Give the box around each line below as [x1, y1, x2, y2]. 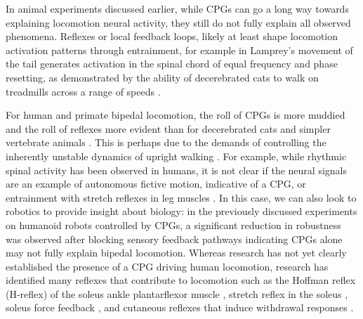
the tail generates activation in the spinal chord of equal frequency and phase [6, 56, 338, 71]
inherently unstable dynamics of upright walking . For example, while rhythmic [6, 148, 347, 163]
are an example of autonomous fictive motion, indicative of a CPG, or [6, 176, 306, 191]
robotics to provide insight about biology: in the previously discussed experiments [6, 204, 357, 219]
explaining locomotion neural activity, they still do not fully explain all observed [6, 15, 351, 30]
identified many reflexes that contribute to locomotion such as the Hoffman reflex [6, 273, 356, 287]
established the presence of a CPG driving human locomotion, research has [6, 259, 329, 273]
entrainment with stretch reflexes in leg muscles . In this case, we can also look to [6, 190, 357, 204]
